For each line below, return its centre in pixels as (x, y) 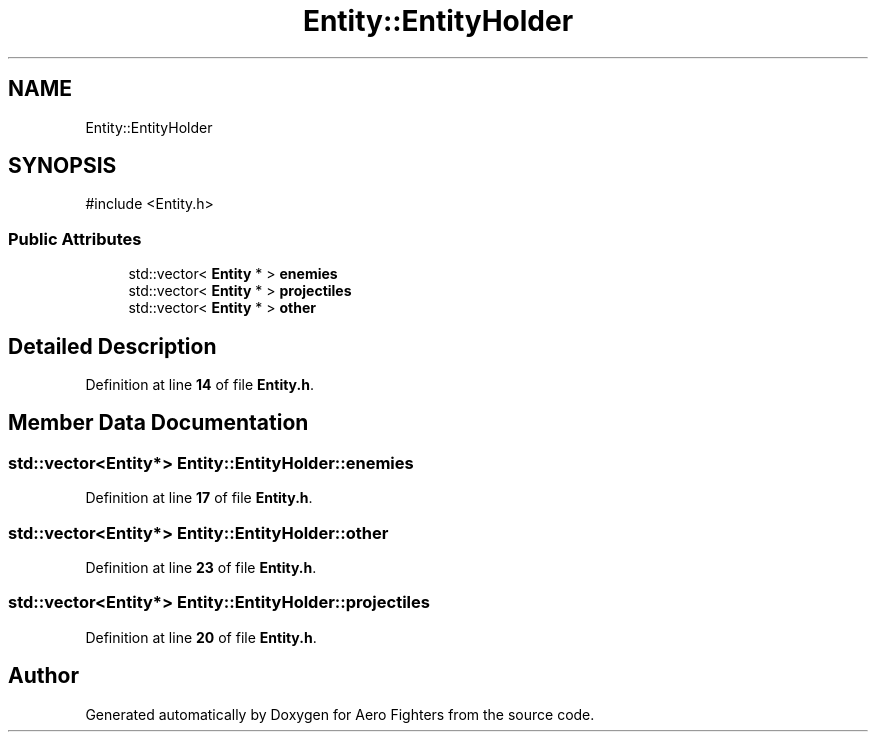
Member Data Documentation (158, 423)
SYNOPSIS (62, 166)
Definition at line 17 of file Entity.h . (199, 498)
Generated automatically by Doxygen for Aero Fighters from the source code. (340, 714)
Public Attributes (75, 238)
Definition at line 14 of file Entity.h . (199, 385)
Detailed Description (112, 346)
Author (43, 676)
